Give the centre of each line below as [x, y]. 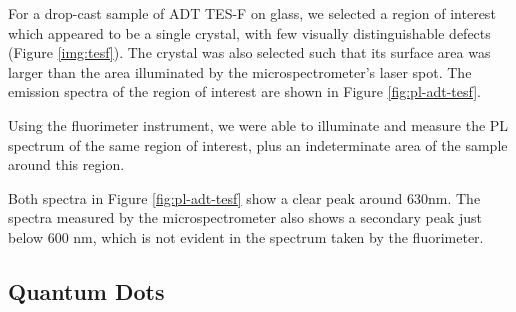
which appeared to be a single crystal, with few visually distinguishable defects [249, 32]
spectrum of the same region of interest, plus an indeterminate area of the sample [258, 144]
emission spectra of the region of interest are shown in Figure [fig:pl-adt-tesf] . [244, 91]
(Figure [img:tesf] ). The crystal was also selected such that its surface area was [249, 52]
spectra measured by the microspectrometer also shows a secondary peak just [245, 217]
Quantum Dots [86, 290]
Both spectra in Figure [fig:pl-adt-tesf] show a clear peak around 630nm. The [244, 197]
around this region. [66, 164]
